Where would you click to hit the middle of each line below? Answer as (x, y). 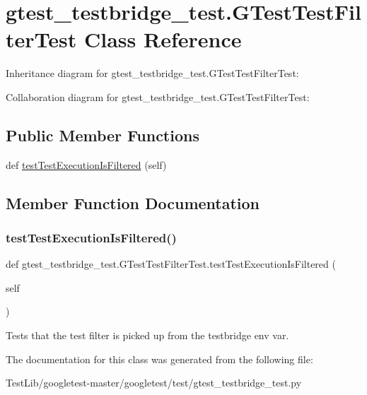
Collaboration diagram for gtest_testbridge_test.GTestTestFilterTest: (158, 96)
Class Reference (163, 39)
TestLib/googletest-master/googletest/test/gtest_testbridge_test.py (154, 383)
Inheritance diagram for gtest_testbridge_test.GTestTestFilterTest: (152, 73)
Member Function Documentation (133, 202)
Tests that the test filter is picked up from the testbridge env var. (147, 335)
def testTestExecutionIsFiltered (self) (86, 164)
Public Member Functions (103, 135)
